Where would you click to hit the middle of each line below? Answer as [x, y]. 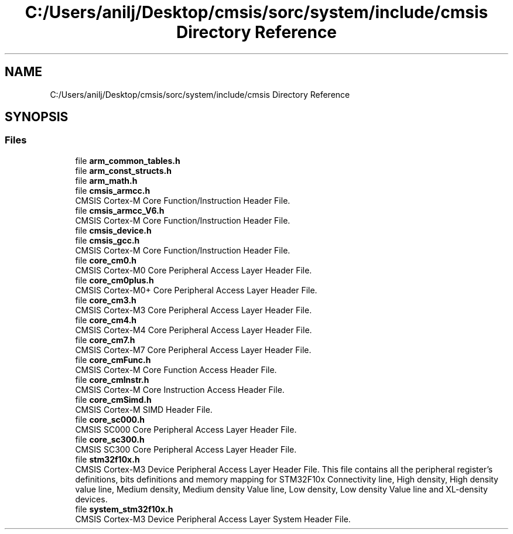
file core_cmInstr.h [112, 379]
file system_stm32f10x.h [124, 509]
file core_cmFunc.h [113, 360]
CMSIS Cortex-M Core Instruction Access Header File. [180, 389]
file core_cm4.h [106, 320]
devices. [91, 499]
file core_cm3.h [106, 300]
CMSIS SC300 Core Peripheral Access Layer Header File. [186, 449]
